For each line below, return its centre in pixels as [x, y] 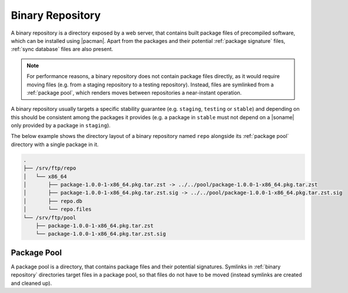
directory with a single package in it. [55, 144]
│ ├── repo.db [53, 201]
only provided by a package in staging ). [61, 126]
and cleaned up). [31, 283]
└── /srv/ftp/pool [50, 218]
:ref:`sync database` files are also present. [62, 49]
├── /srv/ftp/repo [50, 168]
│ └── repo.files [58, 209]
